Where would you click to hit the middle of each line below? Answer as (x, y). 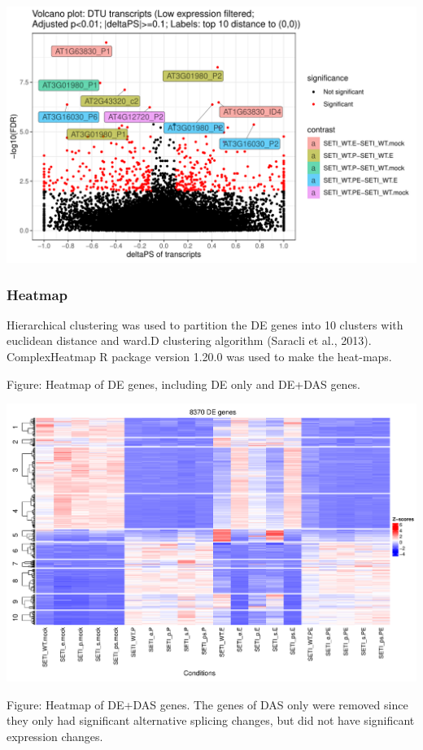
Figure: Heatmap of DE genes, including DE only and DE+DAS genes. (184, 384)
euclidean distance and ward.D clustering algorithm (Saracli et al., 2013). (189, 340)
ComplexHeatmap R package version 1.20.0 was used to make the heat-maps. (199, 356)
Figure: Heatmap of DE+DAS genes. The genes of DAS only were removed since (207, 704)
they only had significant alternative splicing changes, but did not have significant (211, 720)
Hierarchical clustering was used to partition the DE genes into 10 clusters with (205, 324)
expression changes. (55, 736)
